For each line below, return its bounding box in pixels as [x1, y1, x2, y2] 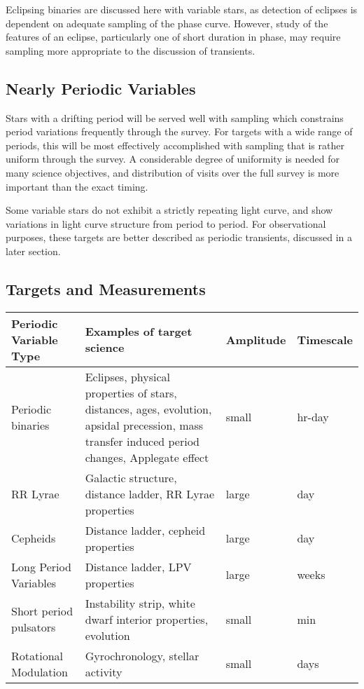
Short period [11, 603, 73, 620]
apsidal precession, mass [85, 416, 204, 433]
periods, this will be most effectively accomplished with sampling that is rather [6, 137, 344, 152]
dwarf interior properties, [85, 610, 209, 627]
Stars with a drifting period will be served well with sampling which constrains [6, 110, 344, 125]
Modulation [11, 663, 68, 680]
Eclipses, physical [85, 368, 171, 385]
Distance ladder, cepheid [85, 521, 206, 538]
